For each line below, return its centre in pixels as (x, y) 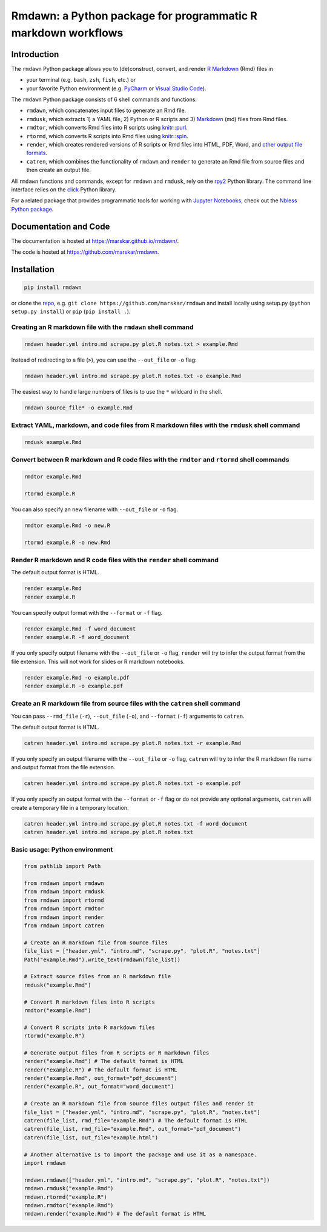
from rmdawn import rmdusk (64, 892)
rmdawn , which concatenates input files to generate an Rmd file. (106, 111)
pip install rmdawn (53, 287)
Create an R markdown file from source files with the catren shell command (126, 704)
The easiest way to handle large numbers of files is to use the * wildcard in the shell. (117, 391)
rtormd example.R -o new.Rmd (67, 542)
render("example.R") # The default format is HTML (101, 1070)
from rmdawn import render (64, 917)
